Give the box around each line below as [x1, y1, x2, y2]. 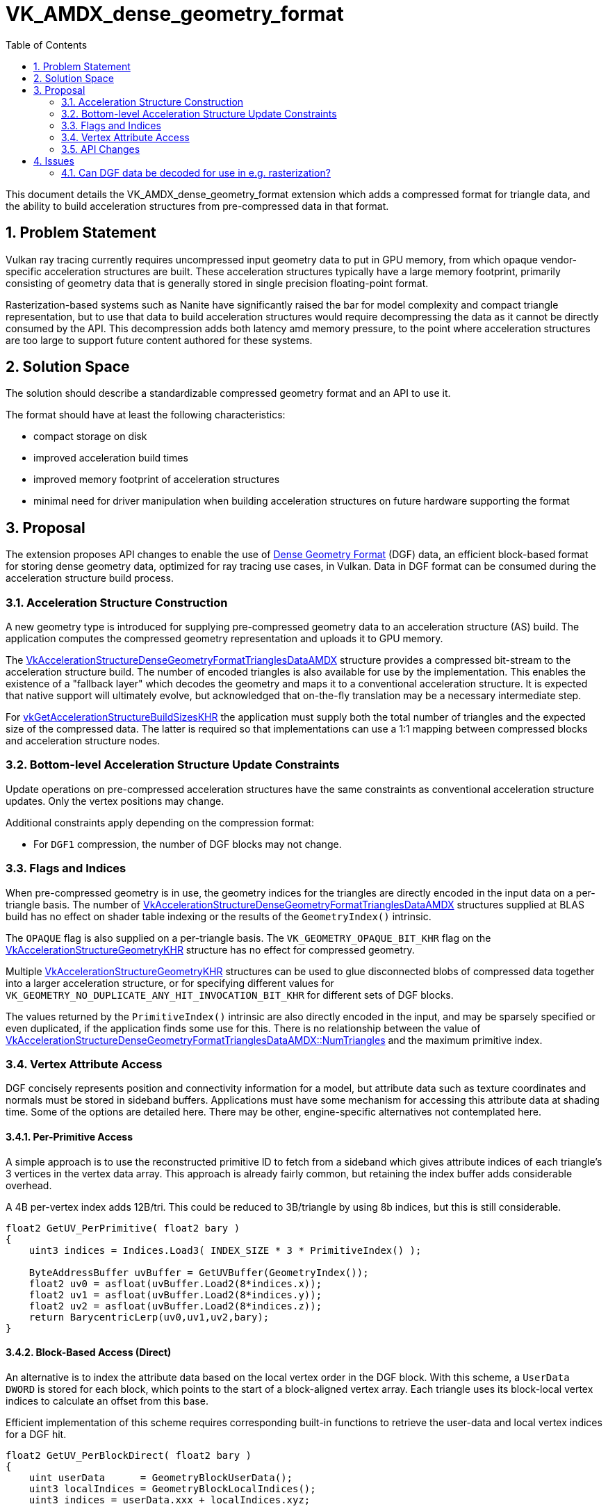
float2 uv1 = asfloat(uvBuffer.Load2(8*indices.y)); [28, 1289, 322, 1300]
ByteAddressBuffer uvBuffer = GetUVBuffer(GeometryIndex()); [28, 1266, 369, 1278]
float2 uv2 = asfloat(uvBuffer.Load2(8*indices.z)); [28, 1300, 322, 1312]
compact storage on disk [33, 430, 147, 443]
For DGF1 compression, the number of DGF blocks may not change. [33, 838, 342, 850]
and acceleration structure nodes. [6, 735, 161, 747]
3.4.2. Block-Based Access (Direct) [6, 1346, 172, 1359]
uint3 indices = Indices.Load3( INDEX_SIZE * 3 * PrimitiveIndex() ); [28, 1244, 422, 1256]
